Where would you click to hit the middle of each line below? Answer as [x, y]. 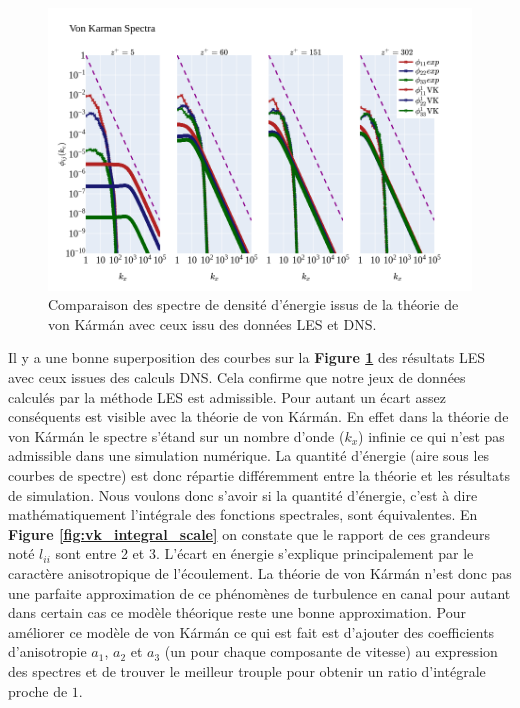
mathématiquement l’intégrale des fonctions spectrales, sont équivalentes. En [243, 514]
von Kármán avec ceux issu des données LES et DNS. [212, 323]
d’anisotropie [47, 651]
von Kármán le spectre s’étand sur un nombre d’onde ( [176, 435]
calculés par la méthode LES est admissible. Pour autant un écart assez [227, 396]
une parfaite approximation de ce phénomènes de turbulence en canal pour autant [259, 592]
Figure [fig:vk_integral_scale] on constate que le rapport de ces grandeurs [249, 533]
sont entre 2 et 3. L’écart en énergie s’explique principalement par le [264, 553]
